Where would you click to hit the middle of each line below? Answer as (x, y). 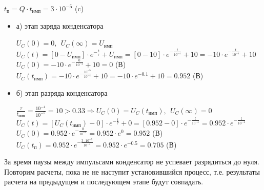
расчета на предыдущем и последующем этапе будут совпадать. (104, 182)
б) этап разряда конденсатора (62, 93)
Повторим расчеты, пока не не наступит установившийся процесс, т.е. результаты (132, 171)
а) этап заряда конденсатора (60, 25)
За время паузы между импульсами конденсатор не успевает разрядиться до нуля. (132, 162)
